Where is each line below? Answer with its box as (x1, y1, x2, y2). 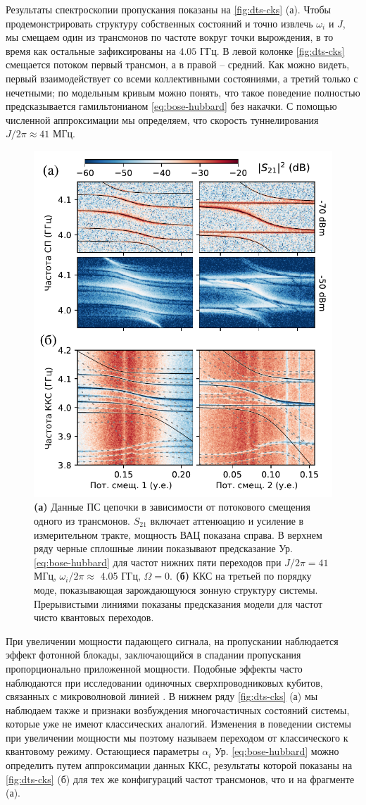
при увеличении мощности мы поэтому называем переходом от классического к (6, 730, 348, 744)
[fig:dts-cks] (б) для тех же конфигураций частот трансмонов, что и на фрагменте (6, 771, 355, 786)
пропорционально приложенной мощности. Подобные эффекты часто (6, 661, 303, 675)
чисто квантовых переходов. (34, 610, 154, 625)
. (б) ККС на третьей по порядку (169, 568, 312, 583)
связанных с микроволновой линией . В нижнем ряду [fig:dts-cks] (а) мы (6, 689, 318, 704)
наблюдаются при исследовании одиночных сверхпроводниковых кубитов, (6, 675, 323, 689)
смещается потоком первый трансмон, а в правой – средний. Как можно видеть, (6, 57, 350, 72)
